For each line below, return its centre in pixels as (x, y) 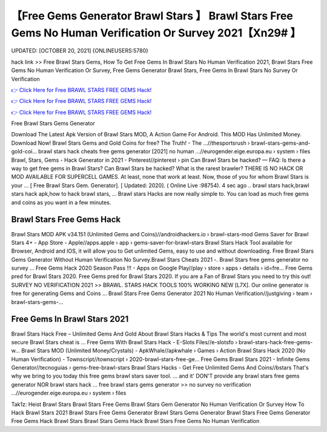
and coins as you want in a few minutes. (61, 202)
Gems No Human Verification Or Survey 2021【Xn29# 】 (156, 33)
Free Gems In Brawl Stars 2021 (70, 319)
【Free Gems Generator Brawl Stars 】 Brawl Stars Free (152, 16)
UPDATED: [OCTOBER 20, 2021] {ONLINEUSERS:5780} (80, 51)
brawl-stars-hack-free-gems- (276, 342)
